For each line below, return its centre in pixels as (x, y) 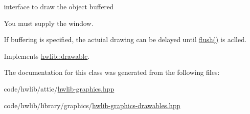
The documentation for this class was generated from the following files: (112, 72)
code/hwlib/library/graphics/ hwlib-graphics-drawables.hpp (92, 105)
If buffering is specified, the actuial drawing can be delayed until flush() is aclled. (125, 39)
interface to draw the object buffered (59, 6)
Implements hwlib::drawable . (47, 56)
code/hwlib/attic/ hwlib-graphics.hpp (59, 88)
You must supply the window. (49, 23)
